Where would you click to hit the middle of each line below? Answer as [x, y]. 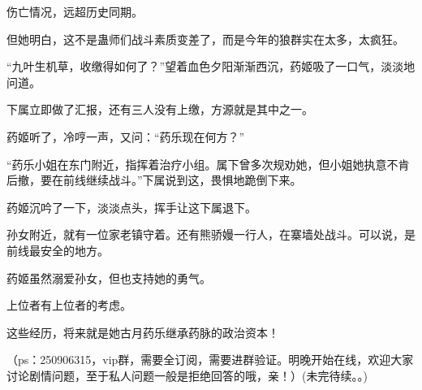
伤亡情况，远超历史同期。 [75, 11]
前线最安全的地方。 [58, 250]
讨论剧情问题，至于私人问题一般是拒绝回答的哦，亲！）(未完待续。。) [187, 375]
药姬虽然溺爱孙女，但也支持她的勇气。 [109, 277]
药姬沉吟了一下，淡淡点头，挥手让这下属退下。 [131, 207]
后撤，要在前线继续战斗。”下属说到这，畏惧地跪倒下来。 [154, 180]
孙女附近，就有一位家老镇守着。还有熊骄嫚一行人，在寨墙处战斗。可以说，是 [211, 234]
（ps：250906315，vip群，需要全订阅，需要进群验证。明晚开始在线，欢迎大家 [210, 360]
